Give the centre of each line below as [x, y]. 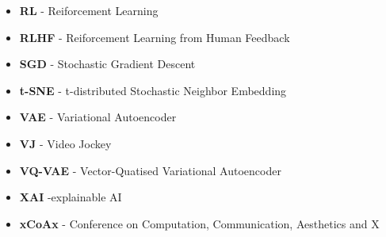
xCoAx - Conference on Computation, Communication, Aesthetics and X [199, 223]
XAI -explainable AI [71, 197]
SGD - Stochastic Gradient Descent [107, 64]
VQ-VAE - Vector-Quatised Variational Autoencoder [150, 170]
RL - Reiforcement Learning [89, 10]
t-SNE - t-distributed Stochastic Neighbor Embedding [153, 90]
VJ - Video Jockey [65, 143]
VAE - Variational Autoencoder [98, 117]
